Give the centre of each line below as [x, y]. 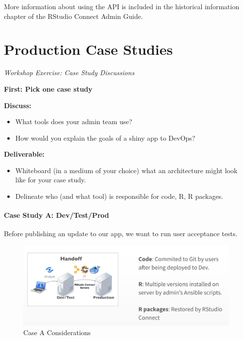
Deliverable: [24, 154]
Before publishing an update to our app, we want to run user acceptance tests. [121, 234]
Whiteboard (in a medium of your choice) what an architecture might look [126, 170]
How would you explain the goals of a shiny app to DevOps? [105, 137]
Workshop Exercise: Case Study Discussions [69, 73]
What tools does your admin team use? [74, 121]
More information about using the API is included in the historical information [122, 6]
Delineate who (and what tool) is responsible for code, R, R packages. [119, 196]
